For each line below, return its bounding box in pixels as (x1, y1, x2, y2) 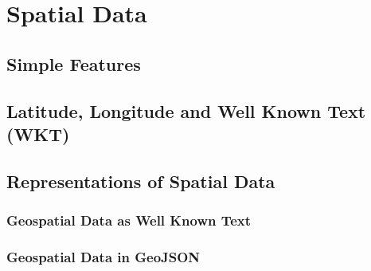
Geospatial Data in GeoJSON (6, 246, 201, 266)
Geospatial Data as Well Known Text (6, 210, 252, 230)
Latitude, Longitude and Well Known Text (6, 98, 366, 123)
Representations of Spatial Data (6, 168, 275, 193)
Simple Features (6, 51, 141, 76)
